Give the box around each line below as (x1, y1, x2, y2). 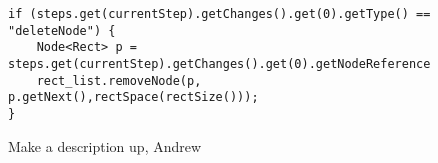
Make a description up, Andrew (8, 135, 202, 156)
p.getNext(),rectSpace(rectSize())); (8, 90, 259, 105)
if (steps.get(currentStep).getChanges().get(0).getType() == (8, 7, 431, 21)
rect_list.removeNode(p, (36, 73, 202, 88)
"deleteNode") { (8, 23, 116, 38)
